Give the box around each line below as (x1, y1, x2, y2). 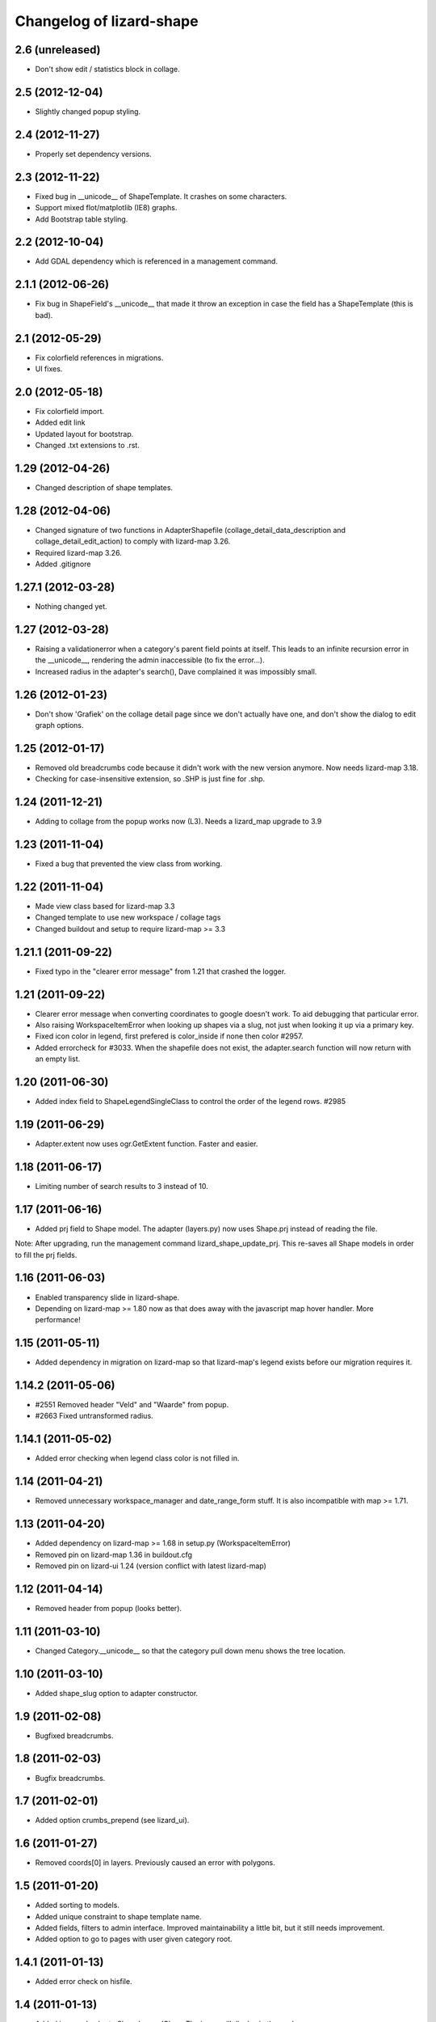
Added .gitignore (35, 559, 91, 569)
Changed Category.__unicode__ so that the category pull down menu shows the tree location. (35, 1646, 346, 1656)
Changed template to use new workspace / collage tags (35, 912, 221, 922)
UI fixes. (35, 364, 63, 374)
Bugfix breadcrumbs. (35, 1773, 106, 1783)
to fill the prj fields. (15, 1250, 78, 1259)
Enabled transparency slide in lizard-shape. (35, 1292, 180, 1302)
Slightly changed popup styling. (35, 106, 141, 116)
